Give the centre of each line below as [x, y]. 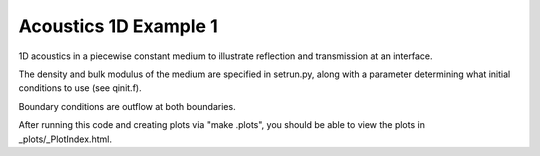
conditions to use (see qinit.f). [80, 88]
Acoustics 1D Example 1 [118, 26]
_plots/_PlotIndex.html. [65, 139]
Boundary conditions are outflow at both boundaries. [127, 106]
